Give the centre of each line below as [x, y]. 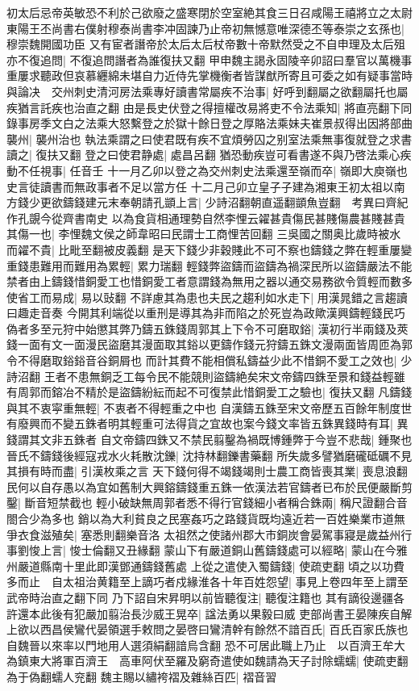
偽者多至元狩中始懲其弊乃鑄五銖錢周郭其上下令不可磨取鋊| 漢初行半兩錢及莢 [207, 328]
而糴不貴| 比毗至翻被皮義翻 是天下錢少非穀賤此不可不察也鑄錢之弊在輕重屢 [204, 249]
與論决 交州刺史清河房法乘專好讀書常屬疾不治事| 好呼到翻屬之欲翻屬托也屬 [207, 91]
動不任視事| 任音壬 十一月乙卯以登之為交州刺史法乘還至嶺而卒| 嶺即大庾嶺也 [207, 170]
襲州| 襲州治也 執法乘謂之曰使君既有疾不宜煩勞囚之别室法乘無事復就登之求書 [209, 138]
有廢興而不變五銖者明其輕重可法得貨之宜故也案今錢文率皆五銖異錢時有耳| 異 [207, 423]
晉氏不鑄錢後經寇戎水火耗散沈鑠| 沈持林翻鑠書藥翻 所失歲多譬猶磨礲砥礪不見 [209, 455]
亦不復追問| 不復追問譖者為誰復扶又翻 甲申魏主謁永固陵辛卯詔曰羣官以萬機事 [209, 59]
